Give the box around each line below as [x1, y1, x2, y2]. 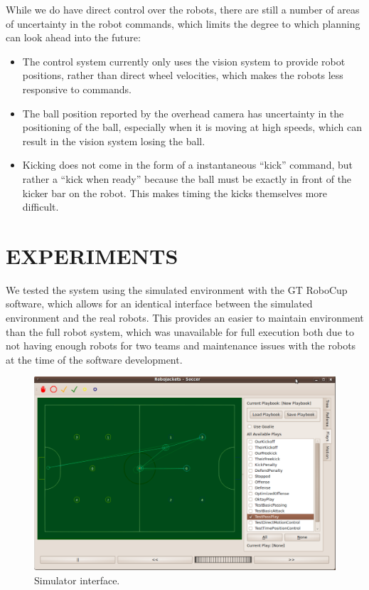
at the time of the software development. [6, 352, 183, 367]
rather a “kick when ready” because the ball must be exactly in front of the [22, 171, 352, 186]
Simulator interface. [34, 573, 120, 588]
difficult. [22, 199, 59, 214]
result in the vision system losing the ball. [22, 133, 205, 148]
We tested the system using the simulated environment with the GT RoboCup [6, 282, 348, 297]
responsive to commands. [22, 81, 132, 96]
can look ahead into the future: [6, 30, 141, 45]
